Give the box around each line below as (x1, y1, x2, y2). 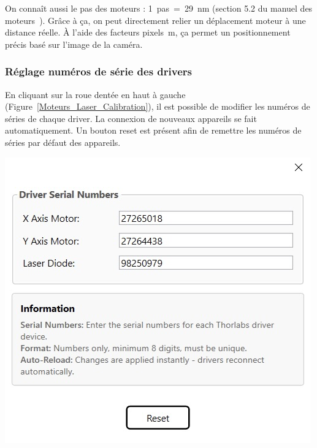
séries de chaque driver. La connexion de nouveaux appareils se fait (5, 112, 257, 124)
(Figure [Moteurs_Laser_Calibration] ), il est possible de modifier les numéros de (5, 100, 310, 113)
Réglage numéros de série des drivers (5, 64, 192, 79)
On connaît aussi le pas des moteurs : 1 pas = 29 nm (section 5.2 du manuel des (5, 2, 313, 14)
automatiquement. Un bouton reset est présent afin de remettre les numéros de (5, 124, 302, 137)
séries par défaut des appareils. (5, 135, 121, 148)
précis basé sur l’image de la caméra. (5, 37, 143, 50)
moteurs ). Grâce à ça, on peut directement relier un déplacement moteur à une (5, 13, 306, 26)
